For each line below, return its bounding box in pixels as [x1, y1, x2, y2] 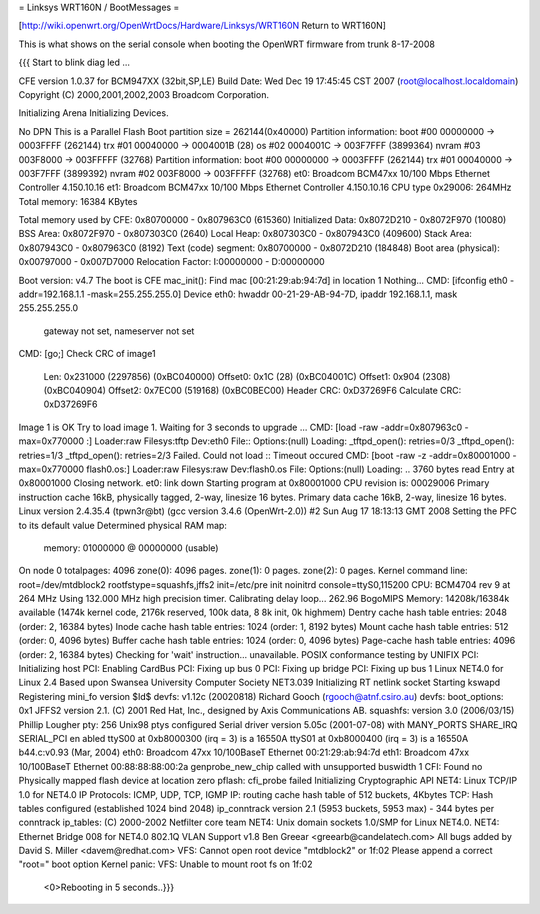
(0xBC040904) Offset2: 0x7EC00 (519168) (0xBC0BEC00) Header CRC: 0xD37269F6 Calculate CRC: [43, 384, 462, 396]
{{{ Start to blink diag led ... [18, 56, 130, 69]
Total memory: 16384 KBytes [18, 195, 138, 207]
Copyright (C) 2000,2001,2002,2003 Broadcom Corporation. [18, 88, 270, 100]
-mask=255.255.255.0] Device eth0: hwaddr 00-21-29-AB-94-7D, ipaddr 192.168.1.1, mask [86, 288, 458, 300]
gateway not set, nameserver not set [43, 325, 195, 337]
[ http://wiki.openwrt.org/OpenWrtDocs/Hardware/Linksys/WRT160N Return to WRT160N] [18, 20, 387, 32]
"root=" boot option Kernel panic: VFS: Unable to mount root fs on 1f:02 [18, 858, 313, 870]
